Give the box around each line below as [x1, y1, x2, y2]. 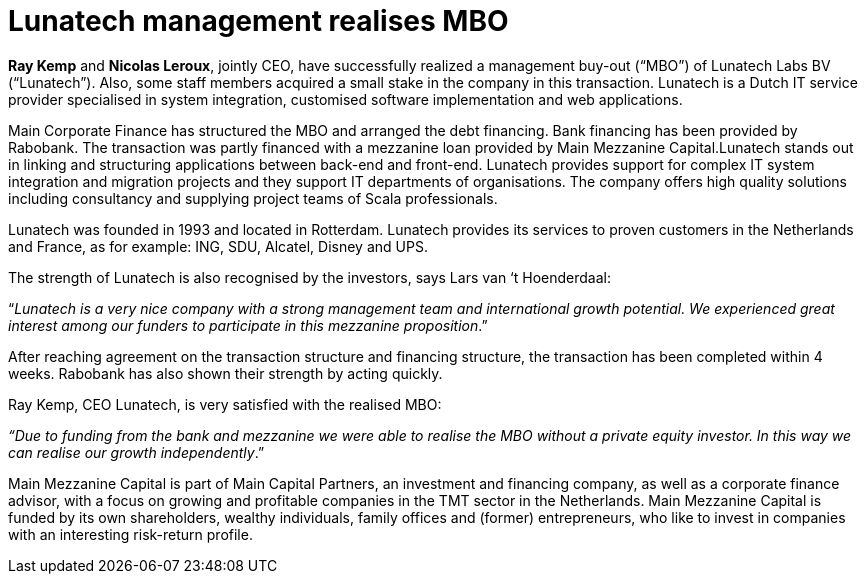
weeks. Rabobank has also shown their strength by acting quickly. [8, 364, 443, 382]
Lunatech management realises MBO [8, 4, 509, 38]
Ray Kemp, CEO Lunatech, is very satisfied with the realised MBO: [8, 395, 442, 413]
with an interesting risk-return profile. [8, 525, 253, 543]
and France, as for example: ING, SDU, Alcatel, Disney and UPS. [8, 237, 428, 255]
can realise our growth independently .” [8, 443, 265, 461]
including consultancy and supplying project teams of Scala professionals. [8, 189, 498, 207]
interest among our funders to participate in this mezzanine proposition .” [8, 316, 488, 334]
